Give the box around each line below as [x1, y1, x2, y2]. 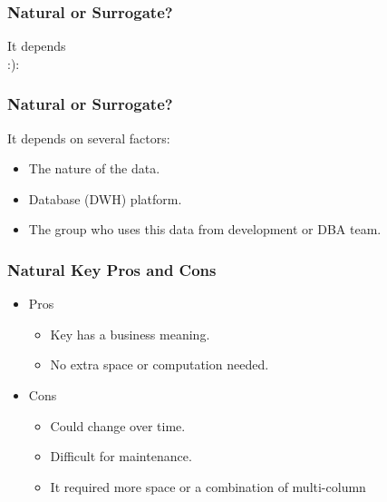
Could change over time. [50, 416, 186, 435]
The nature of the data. [28, 159, 160, 178]
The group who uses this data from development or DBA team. [28, 220, 382, 239]
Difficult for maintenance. [50, 447, 192, 466]
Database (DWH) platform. [28, 189, 182, 208]
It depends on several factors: [7, 128, 170, 147]
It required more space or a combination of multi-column [50, 477, 366, 496]
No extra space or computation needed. [50, 355, 269, 374]
